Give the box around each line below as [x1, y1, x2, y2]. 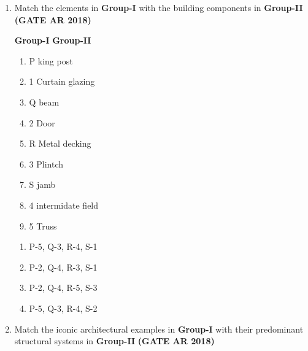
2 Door [29, 116, 55, 129]
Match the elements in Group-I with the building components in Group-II [14, 1, 303, 13]
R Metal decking [29, 137, 91, 150]
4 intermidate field [29, 198, 99, 211]
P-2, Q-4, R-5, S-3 [29, 281, 98, 294]
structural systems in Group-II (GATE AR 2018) [14, 334, 215, 347]
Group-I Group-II [14, 34, 91, 47]
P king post [29, 54, 73, 67]
